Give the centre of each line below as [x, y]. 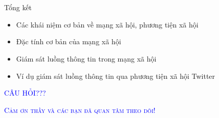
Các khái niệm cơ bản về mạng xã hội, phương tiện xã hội [107, 24]
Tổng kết [18, 7]
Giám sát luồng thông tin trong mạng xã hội [86, 58]
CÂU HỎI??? [25, 93]
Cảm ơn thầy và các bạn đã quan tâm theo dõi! [80, 110]
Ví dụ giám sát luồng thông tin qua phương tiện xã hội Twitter [116, 76]
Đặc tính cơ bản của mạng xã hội [69, 41]
